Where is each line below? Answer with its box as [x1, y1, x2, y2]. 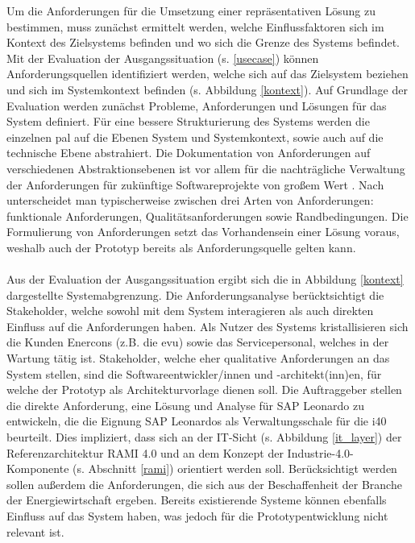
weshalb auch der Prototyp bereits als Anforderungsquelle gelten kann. [6, 238, 356, 255]
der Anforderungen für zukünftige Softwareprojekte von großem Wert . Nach [6, 176, 384, 193]
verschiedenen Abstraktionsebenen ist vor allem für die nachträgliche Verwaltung [6, 160, 405, 176]
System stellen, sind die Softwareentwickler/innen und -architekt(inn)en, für [6, 365, 382, 382]
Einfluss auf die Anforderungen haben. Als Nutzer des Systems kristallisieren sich [6, 317, 409, 334]
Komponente [6, 460, 69, 477]
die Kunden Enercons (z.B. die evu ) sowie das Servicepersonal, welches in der [6, 334, 389, 350]
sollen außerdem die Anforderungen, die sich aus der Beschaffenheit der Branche [6, 475, 402, 492]
